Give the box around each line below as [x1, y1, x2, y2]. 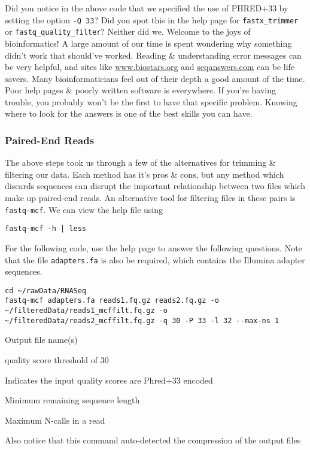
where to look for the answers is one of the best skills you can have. [5, 107, 253, 120]
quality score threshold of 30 [5, 354, 109, 366]
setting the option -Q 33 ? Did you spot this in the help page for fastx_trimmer [5, 13, 299, 26]
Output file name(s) [5, 333, 78, 346]
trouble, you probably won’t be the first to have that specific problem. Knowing [5, 95, 297, 108]
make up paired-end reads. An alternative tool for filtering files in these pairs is [5, 191, 296, 204]
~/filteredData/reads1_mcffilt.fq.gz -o [5, 306, 168, 315]
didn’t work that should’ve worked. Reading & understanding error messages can [5, 48, 302, 61]
